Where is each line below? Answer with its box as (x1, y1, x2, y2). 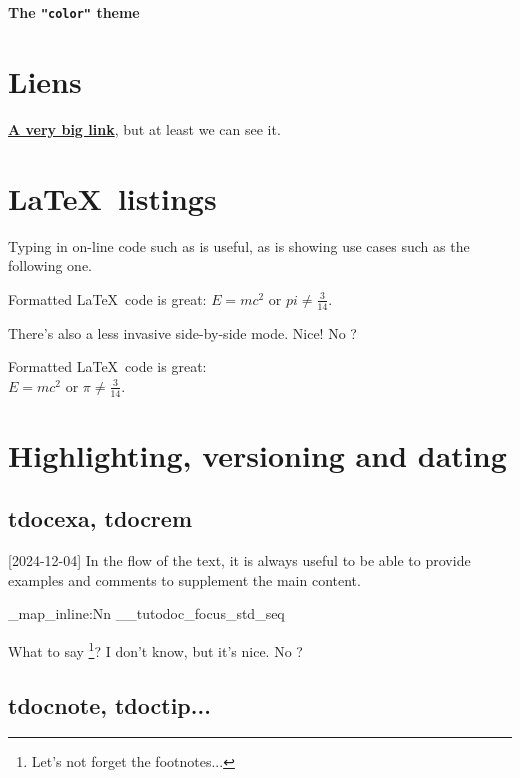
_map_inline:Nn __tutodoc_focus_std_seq (8, 603, 285, 624)
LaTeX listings (8, 177, 217, 218)
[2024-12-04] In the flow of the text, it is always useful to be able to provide (8, 550, 471, 571)
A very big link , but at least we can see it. (8, 118, 281, 139)
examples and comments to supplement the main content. (8, 569, 361, 590)
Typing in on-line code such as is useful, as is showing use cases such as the (8, 235, 470, 256)
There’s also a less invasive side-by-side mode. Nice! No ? (8, 322, 357, 343)
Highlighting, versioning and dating (8, 434, 507, 475)
